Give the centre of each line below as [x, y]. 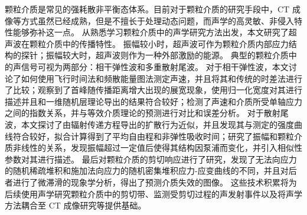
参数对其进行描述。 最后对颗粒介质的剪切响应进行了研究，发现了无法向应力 [151, 159]
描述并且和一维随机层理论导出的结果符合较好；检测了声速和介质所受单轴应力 [153, 101]
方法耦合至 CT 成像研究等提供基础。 [76, 205]
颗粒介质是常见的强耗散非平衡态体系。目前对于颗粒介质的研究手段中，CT [147, 9]
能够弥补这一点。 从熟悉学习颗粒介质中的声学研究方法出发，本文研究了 [151, 32]
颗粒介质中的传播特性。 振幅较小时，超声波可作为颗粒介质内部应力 [159, 43]
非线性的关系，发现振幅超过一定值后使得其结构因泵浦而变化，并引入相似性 [157, 148]
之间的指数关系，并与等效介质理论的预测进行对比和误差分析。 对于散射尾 [147, 113]
